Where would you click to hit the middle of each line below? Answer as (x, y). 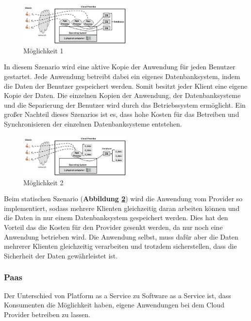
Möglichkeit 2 (43, 182)
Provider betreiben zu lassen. (47, 314)
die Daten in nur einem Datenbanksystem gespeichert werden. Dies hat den (116, 217)
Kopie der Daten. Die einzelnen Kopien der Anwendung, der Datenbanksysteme (122, 95)
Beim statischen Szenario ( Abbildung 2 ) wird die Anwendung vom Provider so (123, 199)
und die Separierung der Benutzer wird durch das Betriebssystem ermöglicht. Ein (125, 104)
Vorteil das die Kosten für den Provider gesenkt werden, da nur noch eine (113, 227)
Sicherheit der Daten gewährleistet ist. (61, 255)
